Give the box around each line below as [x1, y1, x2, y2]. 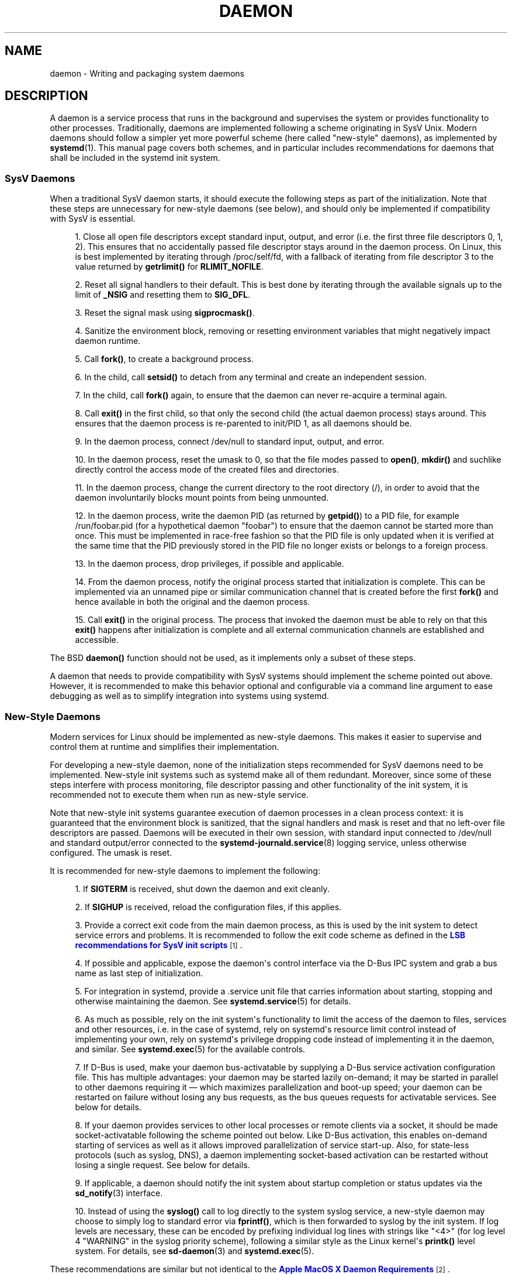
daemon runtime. [75, 336, 141, 346]
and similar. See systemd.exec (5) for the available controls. [75, 1044, 305, 1054]
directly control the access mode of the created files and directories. [75, 464, 339, 475]
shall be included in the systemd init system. [50, 153, 220, 163]
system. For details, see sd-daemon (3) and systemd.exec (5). [75, 1245, 314, 1256]
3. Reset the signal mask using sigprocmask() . [75, 308, 255, 318]
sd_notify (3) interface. [75, 1187, 163, 1198]
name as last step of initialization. [75, 967, 203, 978]
